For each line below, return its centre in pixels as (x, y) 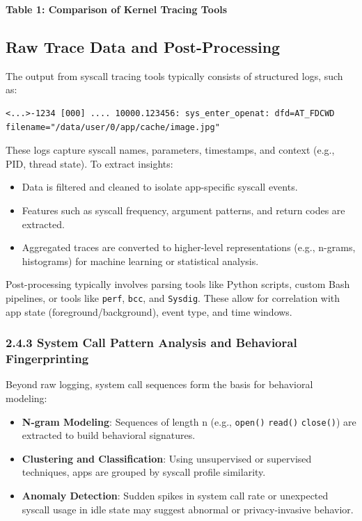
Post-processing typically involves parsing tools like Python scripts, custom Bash (178, 284)
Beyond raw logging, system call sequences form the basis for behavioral (159, 384)
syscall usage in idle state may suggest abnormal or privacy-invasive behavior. (188, 509)
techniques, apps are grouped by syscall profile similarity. (144, 472)
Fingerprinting (47, 359)
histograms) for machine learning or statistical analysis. (140, 260)
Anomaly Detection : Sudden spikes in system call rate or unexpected (175, 495)
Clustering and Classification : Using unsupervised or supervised (167, 458)
